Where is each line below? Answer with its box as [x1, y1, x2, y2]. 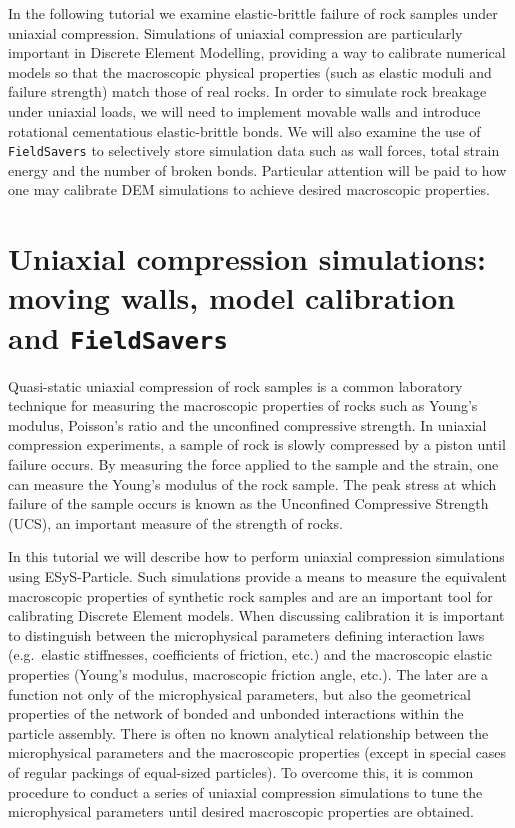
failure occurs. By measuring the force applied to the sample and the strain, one [8, 454, 499, 474]
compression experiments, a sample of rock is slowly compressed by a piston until [8, 434, 506, 455]
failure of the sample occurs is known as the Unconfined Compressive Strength [8, 493, 489, 514]
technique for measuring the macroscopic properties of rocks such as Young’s [8, 395, 478, 416]
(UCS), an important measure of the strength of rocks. [8, 512, 343, 533]
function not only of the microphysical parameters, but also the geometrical [8, 683, 471, 704]
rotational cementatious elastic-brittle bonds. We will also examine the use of [8, 120, 481, 141]
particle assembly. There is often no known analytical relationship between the [8, 722, 489, 743]
